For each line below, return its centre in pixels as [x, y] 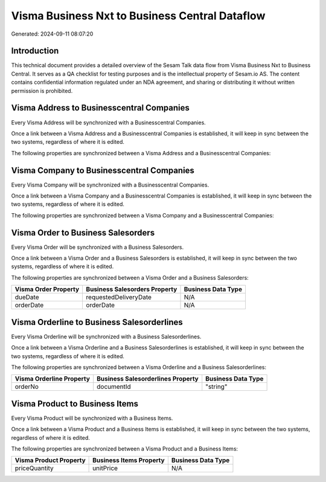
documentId [114, 387]
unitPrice [105, 468]
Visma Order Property [47, 289]
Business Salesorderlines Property [148, 379]
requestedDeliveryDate [119, 297]
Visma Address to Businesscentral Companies [101, 108]
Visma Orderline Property [53, 379]
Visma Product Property [50, 460]
